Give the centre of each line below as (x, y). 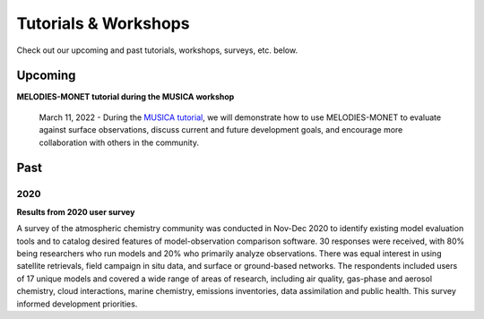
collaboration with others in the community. (119, 142)
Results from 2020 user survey (76, 211)
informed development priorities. (77, 304)
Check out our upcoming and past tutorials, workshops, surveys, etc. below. (157, 50)
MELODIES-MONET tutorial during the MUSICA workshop (125, 97)
